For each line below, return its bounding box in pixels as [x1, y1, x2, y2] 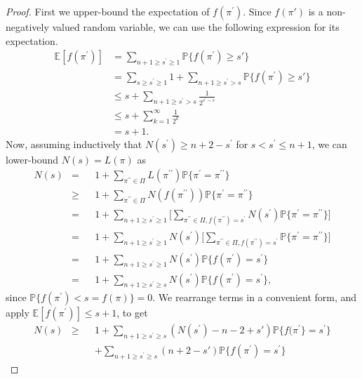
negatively [6, 20, 49, 34]
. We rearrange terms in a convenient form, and [152, 290, 357, 305]
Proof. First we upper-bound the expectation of [6, 4, 210, 18]
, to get [116, 305, 148, 320]
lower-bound [6, 152, 59, 166]
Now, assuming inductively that [6, 136, 142, 151]
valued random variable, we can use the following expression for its [52, 20, 340, 34]
